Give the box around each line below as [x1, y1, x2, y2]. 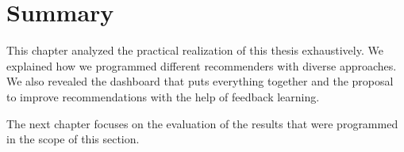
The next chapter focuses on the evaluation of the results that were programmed [6, 115, 398, 131]
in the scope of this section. [6, 131, 140, 147]
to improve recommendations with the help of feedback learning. [6, 88, 320, 104]
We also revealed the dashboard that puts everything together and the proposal [6, 73, 394, 89]
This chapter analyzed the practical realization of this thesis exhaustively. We [6, 42, 383, 59]
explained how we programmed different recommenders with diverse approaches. [6, 57, 397, 74]
